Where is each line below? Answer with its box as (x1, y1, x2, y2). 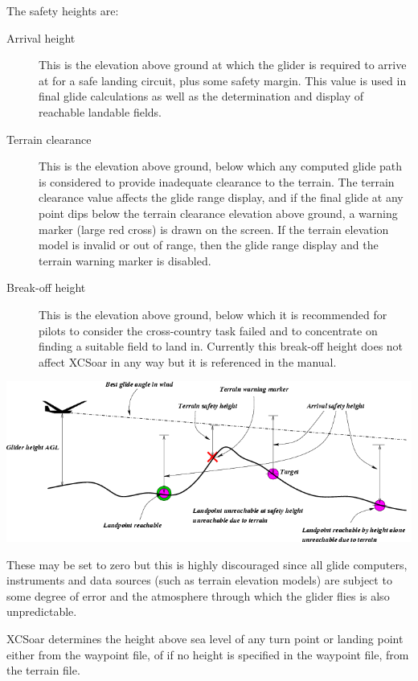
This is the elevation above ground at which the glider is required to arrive (39, 56, 407, 73)
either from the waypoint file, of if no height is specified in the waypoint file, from (6, 646, 409, 663)
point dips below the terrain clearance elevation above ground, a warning (39, 204, 398, 221)
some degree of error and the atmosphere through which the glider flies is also (6, 587, 390, 604)
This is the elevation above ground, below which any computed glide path (39, 158, 403, 174)
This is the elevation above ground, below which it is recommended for (39, 306, 387, 322)
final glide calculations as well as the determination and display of (39, 88, 364, 105)
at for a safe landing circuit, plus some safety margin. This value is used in (39, 72, 407, 88)
